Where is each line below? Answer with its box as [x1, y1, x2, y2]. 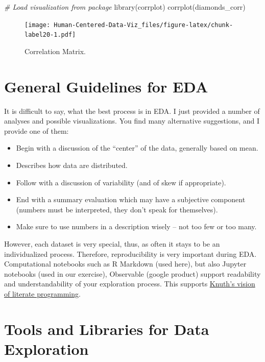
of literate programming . [4, 288, 81, 299]
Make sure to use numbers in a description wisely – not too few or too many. [16, 221, 257, 232]
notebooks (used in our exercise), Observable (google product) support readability [4, 268, 261, 279]
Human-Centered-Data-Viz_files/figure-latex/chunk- [54, 21, 233, 29]
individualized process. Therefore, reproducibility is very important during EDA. [4, 248, 257, 259]
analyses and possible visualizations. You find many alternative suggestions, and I [4, 115, 260, 126]
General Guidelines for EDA [4, 76, 208, 96]
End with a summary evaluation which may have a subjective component [16, 194, 246, 205]
